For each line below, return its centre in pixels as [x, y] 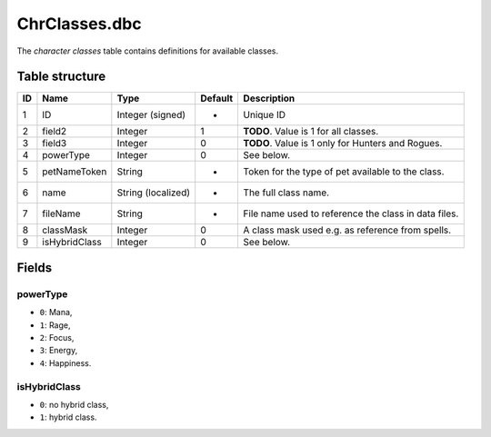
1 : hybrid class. [68, 417]
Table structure [61, 77]
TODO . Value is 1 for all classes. [311, 132]
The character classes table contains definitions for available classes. [148, 51]
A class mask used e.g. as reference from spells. [347, 230]
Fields [35, 268]
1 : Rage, [55, 325]
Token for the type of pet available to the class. [344, 172]
